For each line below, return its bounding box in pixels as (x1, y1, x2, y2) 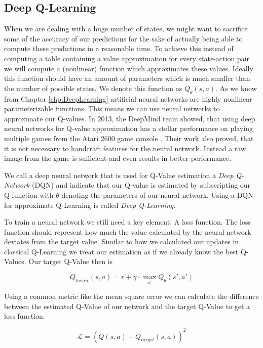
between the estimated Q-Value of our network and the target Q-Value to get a (4, 300, 250, 311)
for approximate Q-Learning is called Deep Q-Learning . (4, 199, 176, 210)
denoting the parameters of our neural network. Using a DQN (61, 189, 253, 200)
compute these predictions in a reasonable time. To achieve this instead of (4, 43, 234, 54)
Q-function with (4, 189, 54, 200)
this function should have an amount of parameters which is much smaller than (4, 73, 250, 83)
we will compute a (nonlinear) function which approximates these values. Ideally (4, 63, 253, 73)
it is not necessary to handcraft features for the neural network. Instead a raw (4, 143, 246, 153)
